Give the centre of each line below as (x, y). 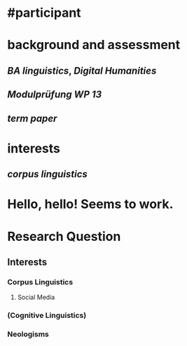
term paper (32, 118)
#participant (44, 13)
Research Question (64, 236)
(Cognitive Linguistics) (47, 315)
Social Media (36, 297)
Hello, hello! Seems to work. (90, 204)
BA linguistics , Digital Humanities (82, 70)
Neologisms (28, 334)
